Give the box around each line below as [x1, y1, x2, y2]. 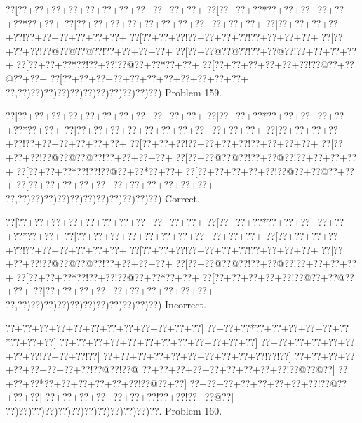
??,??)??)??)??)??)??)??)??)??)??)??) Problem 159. [6, 84, 222, 99]
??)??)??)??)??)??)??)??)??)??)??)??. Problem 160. [6, 403, 222, 418]
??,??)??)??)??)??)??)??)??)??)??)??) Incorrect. [6, 297, 206, 311]
